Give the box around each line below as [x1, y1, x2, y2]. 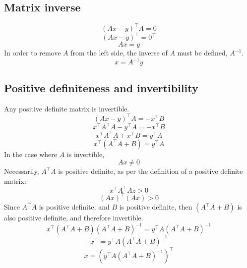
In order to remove [4, 48, 61, 58]
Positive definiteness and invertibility [4, 80, 198, 95]
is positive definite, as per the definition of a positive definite [58, 166, 243, 176]
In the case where [4, 149, 58, 159]
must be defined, [177, 48, 228, 58]
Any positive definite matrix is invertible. [4, 103, 129, 113]
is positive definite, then [119, 202, 192, 212]
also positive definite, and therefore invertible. [4, 213, 143, 223]
